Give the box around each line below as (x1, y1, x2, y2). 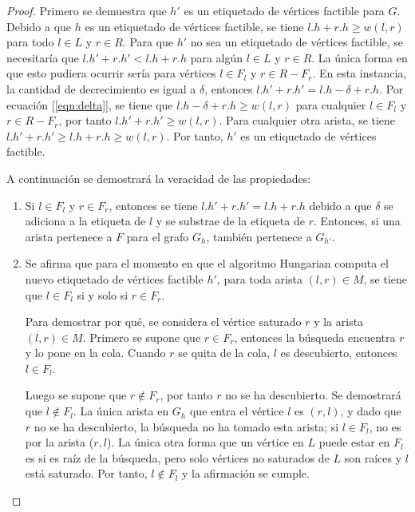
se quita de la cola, (178, 344, 271, 361)
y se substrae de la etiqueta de (156, 212, 305, 229)
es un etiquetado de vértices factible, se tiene (85, 18, 304, 34)
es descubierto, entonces (280, 344, 397, 361)
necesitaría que (6, 49, 79, 65)
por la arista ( (25, 434, 94, 450)
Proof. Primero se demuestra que (6, 2, 167, 18)
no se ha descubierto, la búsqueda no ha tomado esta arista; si (34, 418, 339, 435)
